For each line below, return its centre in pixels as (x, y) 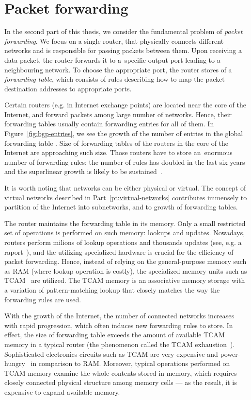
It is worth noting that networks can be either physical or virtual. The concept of (125, 188)
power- (230, 354)
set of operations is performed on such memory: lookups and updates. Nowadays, (125, 233)
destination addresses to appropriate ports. (68, 88)
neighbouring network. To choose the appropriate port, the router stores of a (118, 69)
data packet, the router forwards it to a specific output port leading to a (112, 60)
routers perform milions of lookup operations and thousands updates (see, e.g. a (123, 242)
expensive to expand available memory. (62, 391)
